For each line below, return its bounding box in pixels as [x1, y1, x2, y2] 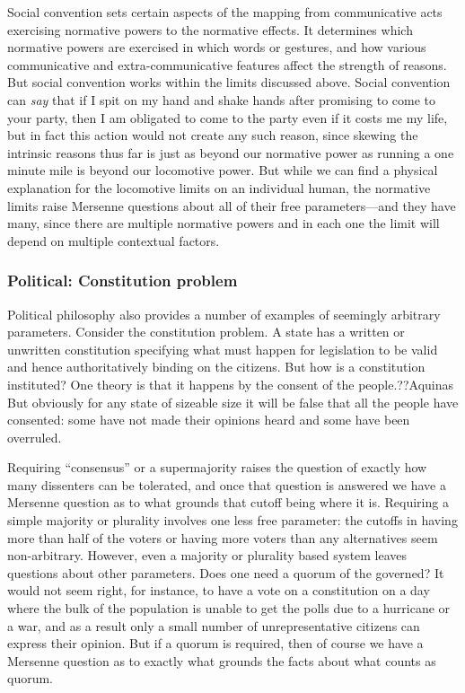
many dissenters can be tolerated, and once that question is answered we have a [7, 475, 446, 494]
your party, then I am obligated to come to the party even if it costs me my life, [7, 108, 448, 127]
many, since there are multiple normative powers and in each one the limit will [7, 214, 440, 232]
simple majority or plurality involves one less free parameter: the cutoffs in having [7, 511, 458, 530]
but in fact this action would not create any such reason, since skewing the [7, 126, 418, 145]
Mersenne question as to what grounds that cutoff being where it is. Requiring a [7, 493, 449, 512]
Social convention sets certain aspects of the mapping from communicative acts [7, 3, 443, 21]
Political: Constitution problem [7, 269, 238, 292]
